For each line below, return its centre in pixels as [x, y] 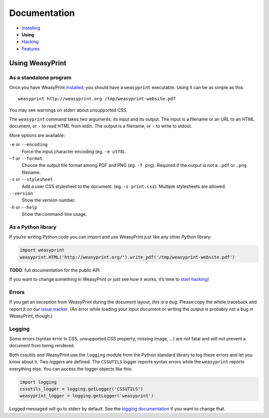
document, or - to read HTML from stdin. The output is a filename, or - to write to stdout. [101, 126]
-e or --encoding [28, 144]
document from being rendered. [42, 346]
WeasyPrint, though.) [31, 316]
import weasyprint [42, 250]
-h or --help [23, 207]
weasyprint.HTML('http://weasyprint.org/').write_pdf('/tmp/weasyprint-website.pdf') [127, 257]
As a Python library [33, 227]
